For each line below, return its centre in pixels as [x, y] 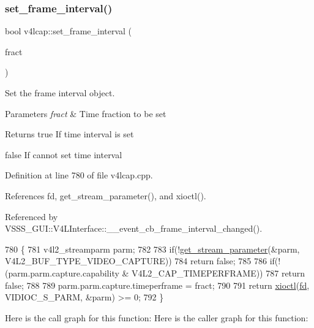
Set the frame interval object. [60, 93]
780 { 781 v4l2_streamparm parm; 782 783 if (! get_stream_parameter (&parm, [152, 249]
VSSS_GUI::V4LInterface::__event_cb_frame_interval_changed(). [134, 228]
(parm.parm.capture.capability [62, 273]
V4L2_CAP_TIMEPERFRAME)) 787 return [219, 273]
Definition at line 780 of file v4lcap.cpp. [79, 175]
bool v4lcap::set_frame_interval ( [69, 31]
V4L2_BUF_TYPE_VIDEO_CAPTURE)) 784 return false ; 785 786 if [140, 261]
